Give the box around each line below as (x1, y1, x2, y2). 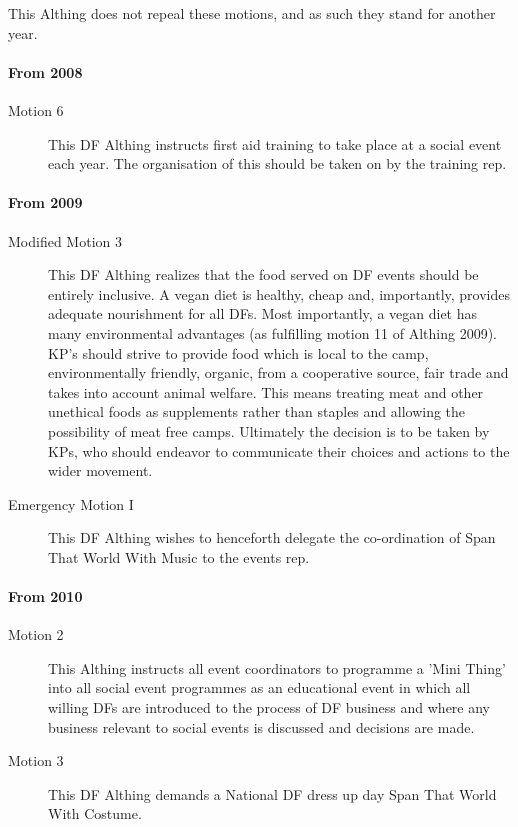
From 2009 (8, 192, 83, 213)
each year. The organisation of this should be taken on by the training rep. (48, 153, 507, 174)
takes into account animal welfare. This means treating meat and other (48, 381, 484, 402)
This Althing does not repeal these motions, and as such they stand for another (8, 3, 496, 23)
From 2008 (8, 61, 83, 82)
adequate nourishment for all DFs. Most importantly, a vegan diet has (48, 303, 478, 324)
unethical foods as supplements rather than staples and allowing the (48, 401, 466, 422)
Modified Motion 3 (8, 230, 122, 251)
